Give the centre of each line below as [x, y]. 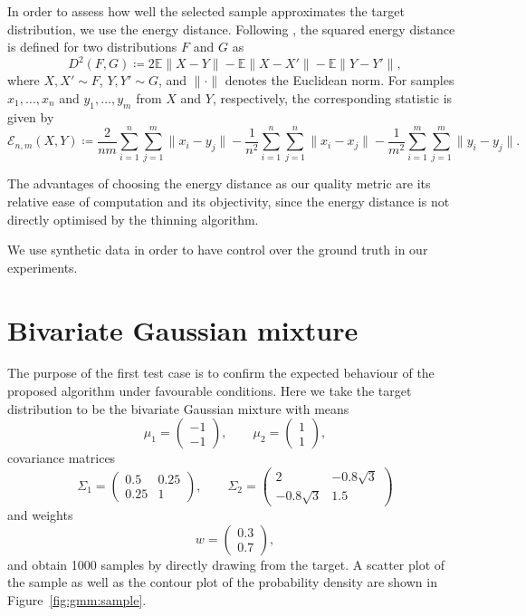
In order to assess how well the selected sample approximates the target [206, 11]
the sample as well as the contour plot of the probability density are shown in [222, 582]
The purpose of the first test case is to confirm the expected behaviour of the [221, 373]
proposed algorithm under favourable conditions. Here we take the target [210, 391]
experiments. [43, 267]
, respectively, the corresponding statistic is [332, 97]
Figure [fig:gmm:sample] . [77, 599]
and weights [40, 515]
